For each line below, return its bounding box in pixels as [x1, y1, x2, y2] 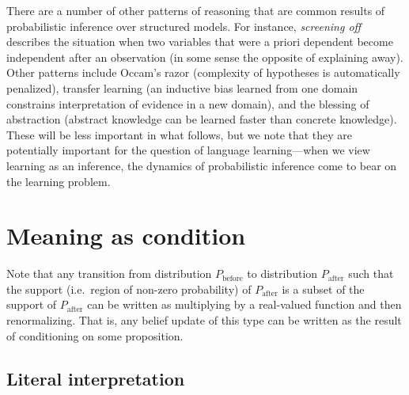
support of [6, 296, 57, 313]
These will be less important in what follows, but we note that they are [6, 126, 353, 142]
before [222, 274, 243, 283]
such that [348, 265, 394, 282]
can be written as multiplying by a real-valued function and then [87, 296, 402, 313]
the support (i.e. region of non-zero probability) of [6, 280, 252, 297]
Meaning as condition [6, 219, 246, 252]
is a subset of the [282, 280, 365, 297]
